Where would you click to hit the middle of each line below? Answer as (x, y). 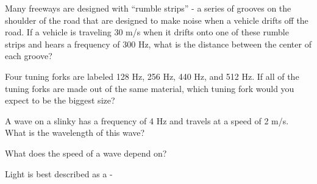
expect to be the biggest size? (60, 100)
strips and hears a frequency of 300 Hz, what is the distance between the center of (158, 44)
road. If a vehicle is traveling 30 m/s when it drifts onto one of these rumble (147, 32)
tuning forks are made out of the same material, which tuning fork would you (150, 88)
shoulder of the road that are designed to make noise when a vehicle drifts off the (157, 20)
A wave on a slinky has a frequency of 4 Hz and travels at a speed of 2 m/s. (147, 120)
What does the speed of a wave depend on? (86, 153)
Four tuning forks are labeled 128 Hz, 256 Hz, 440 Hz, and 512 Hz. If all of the (152, 76)
